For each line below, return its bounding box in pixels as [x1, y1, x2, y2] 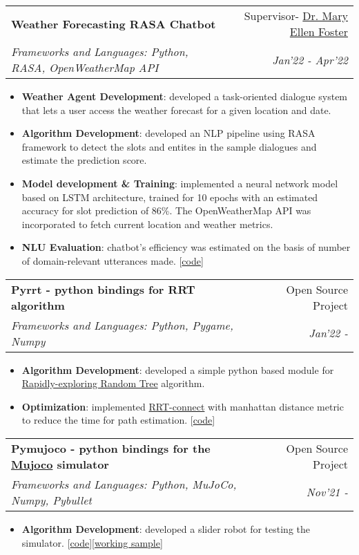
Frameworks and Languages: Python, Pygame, [11, 317, 233, 333]
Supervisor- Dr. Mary [244, 8, 348, 23]
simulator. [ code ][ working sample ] [21, 535, 163, 549]
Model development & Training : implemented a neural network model [21, 176, 338, 190]
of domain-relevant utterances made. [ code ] [21, 253, 204, 267]
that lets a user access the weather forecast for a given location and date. [21, 102, 331, 117]
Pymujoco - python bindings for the [11, 440, 211, 456]
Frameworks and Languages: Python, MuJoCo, [11, 476, 237, 492]
